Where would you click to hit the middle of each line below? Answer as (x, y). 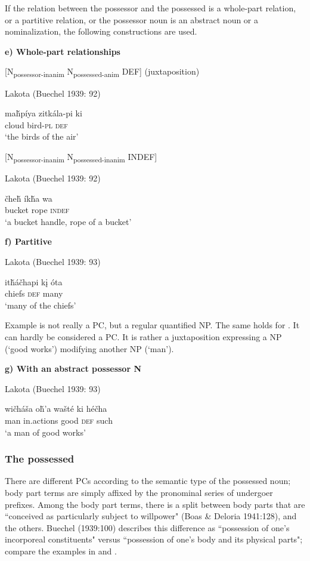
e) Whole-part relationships (63, 51)
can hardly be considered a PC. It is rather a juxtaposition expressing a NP (143, 336)
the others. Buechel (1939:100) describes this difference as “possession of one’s (147, 527)
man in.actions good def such (59, 420)
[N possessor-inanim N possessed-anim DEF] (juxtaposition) (102, 72)
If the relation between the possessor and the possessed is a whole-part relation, (151, 8)
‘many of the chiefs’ (41, 305)
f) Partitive (28, 241)
